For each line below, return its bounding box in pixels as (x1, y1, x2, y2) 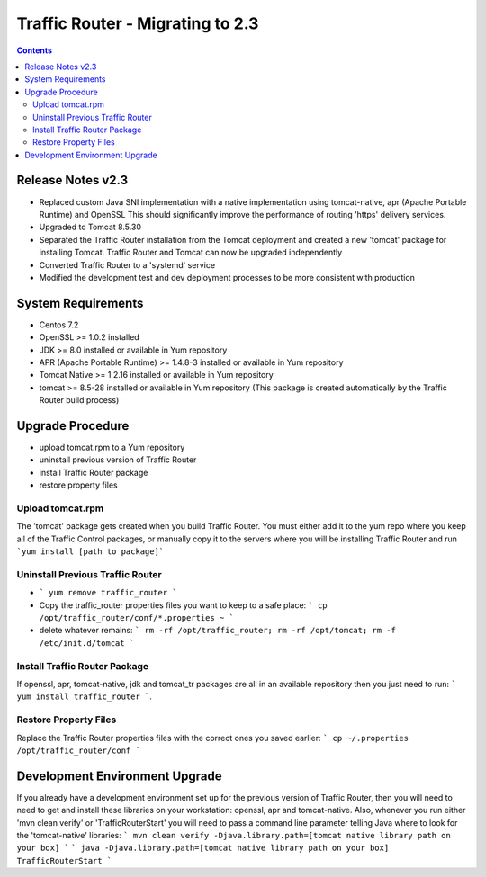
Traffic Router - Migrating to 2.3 (16, 13, 259, 33)
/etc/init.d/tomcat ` (39, 638, 135, 648)
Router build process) (39, 395, 120, 406)
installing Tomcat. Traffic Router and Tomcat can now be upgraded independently (39, 247, 343, 258)
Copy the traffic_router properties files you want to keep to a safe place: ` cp (39, 599, 328, 611)
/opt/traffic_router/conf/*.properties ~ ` (39, 613, 234, 623)
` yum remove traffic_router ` (39, 587, 177, 598)
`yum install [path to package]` (16, 547, 165, 557)
